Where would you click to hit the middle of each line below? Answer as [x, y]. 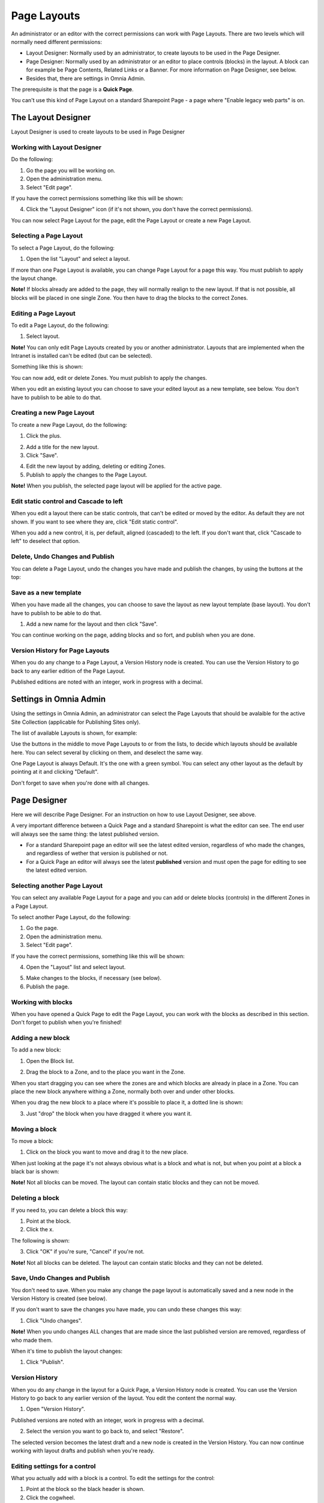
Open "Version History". [55, 1409]
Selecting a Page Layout [47, 236]
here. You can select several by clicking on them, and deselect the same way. [107, 752]
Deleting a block [35, 1198]
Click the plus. [44, 436]
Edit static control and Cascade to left [67, 501]
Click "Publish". [45, 1362]
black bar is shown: [35, 1172]
